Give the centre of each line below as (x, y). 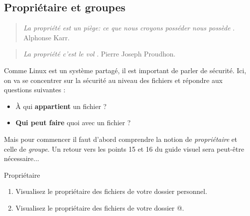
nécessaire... (22, 158)
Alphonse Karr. (46, 37)
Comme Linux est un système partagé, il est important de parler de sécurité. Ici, (125, 70)
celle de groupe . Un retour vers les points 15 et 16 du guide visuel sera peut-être (124, 148)
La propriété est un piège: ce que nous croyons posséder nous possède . (129, 28)
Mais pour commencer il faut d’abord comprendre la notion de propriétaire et (121, 139)
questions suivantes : (35, 90)
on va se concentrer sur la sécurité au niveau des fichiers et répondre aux (113, 80)
